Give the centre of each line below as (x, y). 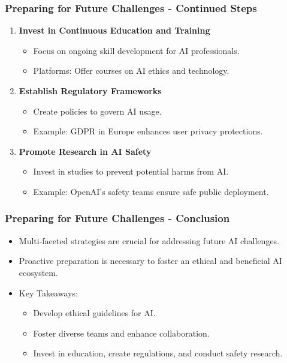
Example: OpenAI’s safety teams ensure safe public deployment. (151, 191)
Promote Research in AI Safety (85, 151)
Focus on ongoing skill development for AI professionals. (136, 50)
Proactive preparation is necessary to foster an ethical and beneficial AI (150, 261)
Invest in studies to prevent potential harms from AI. (131, 171)
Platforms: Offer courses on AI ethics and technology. (131, 70)
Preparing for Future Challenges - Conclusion (117, 218)
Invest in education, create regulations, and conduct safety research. (158, 353)
